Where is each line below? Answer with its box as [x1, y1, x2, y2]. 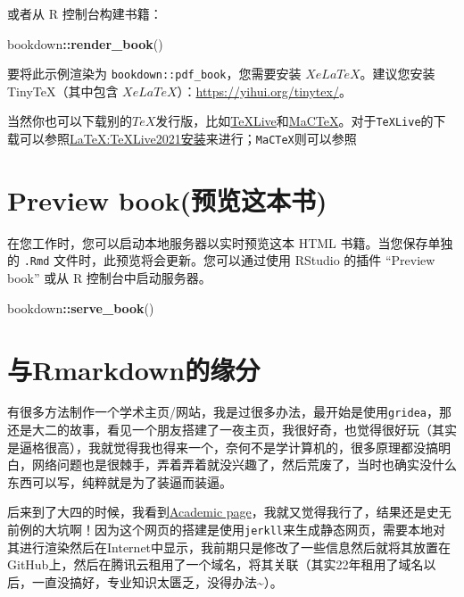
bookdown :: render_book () [7, 34, 163, 53]
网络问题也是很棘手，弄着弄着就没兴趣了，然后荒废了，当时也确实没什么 [31, 455, 457, 474]
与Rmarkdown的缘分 [7, 351, 261, 387]
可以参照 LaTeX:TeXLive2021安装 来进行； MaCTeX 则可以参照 [19, 129, 357, 148]
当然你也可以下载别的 [7, 112, 132, 130]
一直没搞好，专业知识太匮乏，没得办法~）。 [31, 572, 283, 591]
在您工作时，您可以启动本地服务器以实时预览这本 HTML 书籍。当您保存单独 [7, 233, 453, 252]
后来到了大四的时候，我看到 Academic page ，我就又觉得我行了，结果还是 [7, 502, 427, 521]
